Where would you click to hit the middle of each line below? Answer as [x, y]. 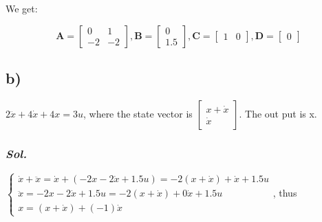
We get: [22, 8]
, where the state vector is [138, 113]
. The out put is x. [278, 113]
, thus [285, 193]
